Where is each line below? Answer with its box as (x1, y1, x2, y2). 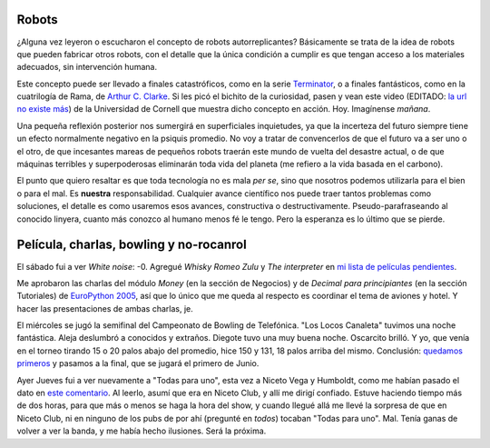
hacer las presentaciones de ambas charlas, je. (16, 303, 194, 314)
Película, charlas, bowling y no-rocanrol (16, 237, 247, 253)
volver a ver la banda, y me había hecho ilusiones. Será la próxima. (16, 425, 267, 436)
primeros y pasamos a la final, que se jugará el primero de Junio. (16, 358, 260, 369)
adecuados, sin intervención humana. (16, 62, 158, 73)
